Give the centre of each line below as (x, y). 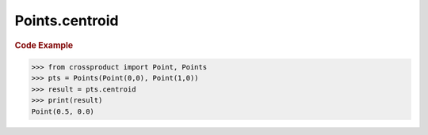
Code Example (44, 45)
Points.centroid (67, 21)
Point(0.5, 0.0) (63, 111)
